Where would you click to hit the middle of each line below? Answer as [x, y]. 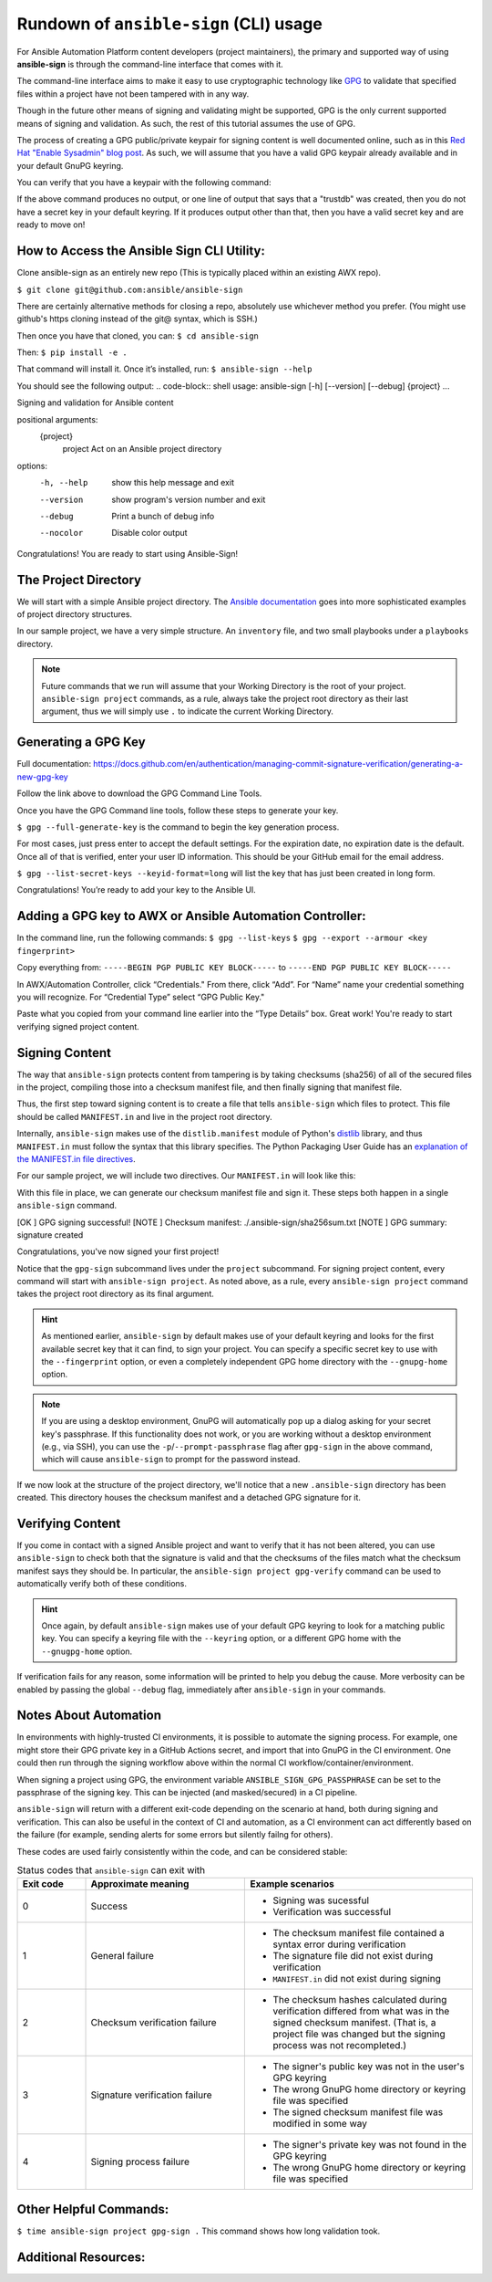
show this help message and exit [173, 483]
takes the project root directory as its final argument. [115, 1294]
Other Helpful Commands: [93, 2209]
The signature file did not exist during [353, 1956]
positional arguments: [57, 419]
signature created [50, 1235]
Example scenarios [292, 1884]
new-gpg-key [42, 777]
